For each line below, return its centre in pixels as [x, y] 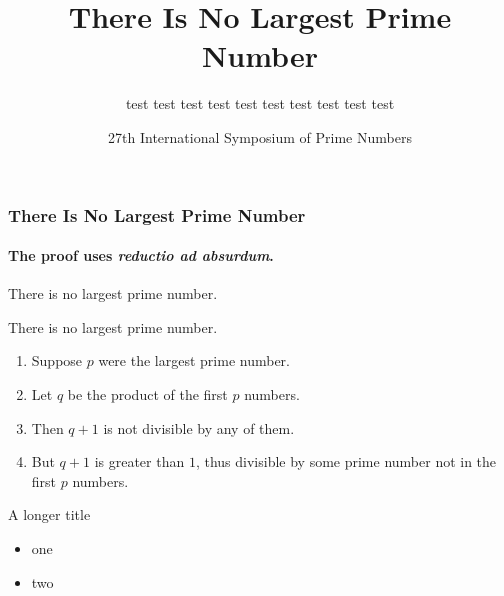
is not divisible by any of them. [199, 427]
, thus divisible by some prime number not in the [346, 461]
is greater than [139, 461]
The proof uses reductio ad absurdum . [141, 255]
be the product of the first [147, 394]
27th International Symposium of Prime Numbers [260, 136]
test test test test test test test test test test [260, 103]
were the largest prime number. [194, 360]
